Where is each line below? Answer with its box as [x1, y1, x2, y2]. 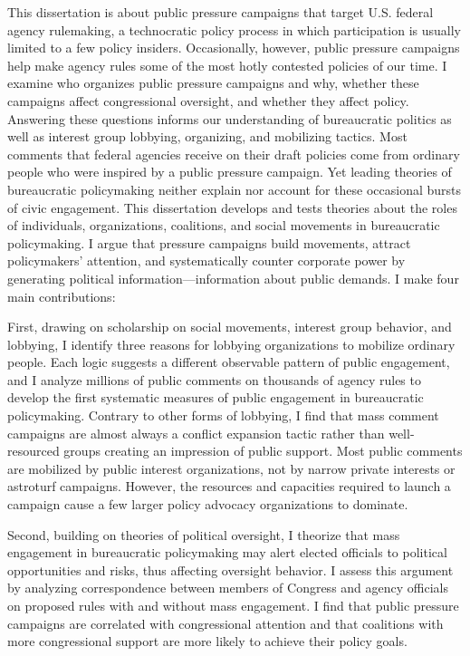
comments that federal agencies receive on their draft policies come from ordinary [7, 144, 460, 163]
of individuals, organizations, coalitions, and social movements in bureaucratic [7, 216, 440, 235]
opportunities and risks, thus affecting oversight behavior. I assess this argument [7, 560, 454, 579]
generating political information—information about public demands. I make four [7, 268, 459, 287]
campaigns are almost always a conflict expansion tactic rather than [7, 423, 385, 442]
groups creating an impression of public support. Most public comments [63, 441, 463, 460]
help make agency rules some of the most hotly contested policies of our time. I [7, 55, 447, 74]
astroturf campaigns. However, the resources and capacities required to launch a [7, 477, 451, 496]
